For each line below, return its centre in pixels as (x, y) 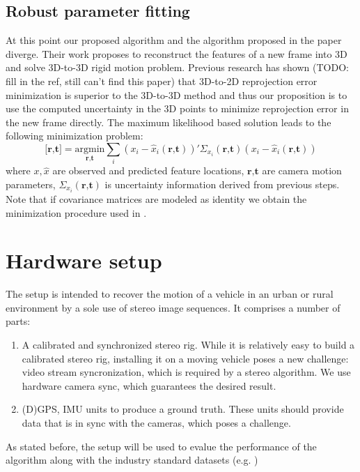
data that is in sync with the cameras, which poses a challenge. (156, 423)
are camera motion (302, 170)
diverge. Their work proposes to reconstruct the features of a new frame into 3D (177, 53)
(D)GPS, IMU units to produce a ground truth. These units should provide (183, 409)
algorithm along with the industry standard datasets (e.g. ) (132, 460)
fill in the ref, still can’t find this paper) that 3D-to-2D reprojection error (162, 81)
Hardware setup (84, 260)
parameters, (31, 184)
